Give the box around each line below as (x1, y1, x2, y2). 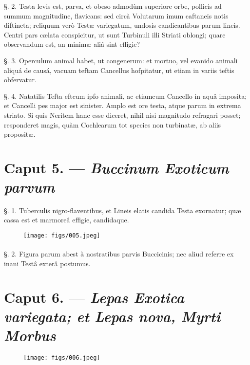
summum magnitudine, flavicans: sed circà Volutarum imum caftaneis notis (4, 10, 229, 20)
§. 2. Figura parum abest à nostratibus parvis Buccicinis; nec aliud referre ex (4, 249, 234, 259)
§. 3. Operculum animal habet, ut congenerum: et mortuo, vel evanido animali (4, 55, 238, 65)
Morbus (4, 325, 56, 346)
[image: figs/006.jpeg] (23, 354, 100, 361)
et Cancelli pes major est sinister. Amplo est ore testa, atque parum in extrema (4, 100, 241, 110)
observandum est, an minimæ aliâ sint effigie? (4, 39, 140, 49)
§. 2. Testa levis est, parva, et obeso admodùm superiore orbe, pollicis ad (4, 1, 222, 11)
